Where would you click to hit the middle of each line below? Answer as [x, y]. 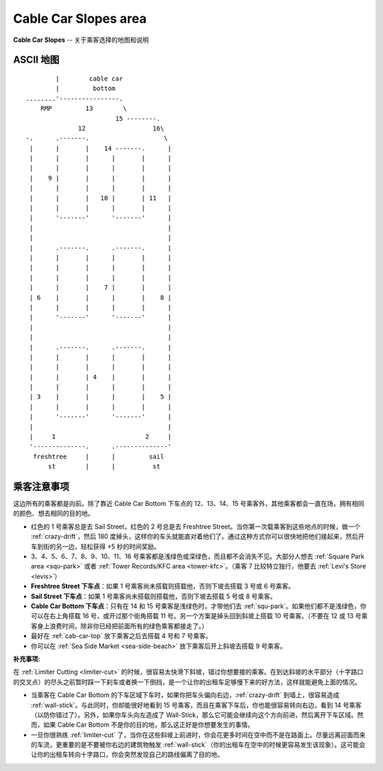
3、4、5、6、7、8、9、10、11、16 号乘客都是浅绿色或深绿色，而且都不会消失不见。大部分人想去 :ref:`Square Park [198, 556]
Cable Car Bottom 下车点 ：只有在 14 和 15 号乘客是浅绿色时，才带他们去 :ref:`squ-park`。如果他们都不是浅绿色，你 [199, 606]
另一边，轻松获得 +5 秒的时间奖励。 [108, 546]
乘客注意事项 [41, 486]
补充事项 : [27, 659]
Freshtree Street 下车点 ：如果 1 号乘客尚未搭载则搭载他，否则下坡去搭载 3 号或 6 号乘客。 [163, 586]
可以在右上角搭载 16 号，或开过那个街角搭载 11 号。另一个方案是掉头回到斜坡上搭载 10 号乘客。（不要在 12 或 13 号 [196, 616]
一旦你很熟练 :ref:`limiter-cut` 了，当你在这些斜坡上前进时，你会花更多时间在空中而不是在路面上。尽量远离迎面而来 [198, 735]
